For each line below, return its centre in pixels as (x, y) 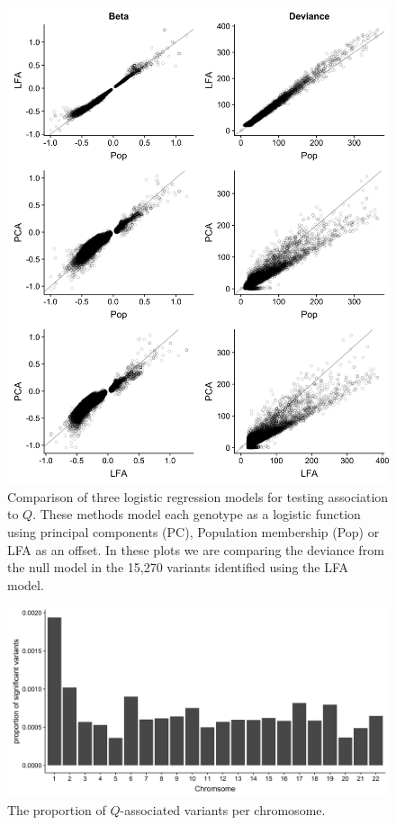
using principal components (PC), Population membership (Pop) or (193, 531)
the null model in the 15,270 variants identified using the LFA (178, 567)
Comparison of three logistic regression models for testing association (198, 496)
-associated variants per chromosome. (223, 809)
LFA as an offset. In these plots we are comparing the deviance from (196, 549)
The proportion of (57, 809)
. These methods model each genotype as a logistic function (197, 514)
